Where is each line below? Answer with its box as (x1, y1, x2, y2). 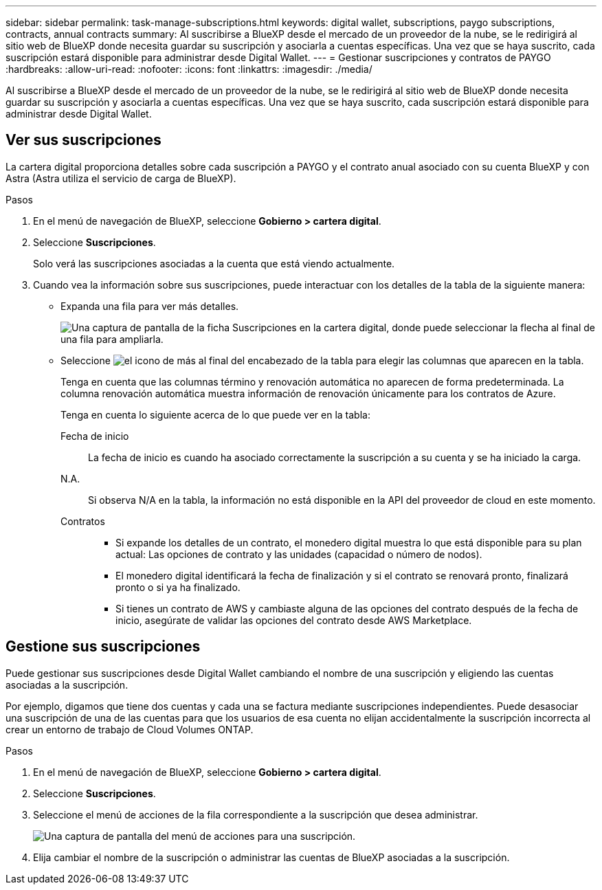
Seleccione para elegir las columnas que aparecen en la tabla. (60, 354, 584, 366)
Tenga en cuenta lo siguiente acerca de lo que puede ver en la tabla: (60, 408, 370, 421)
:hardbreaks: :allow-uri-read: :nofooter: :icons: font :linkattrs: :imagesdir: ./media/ (5, 63, 372, 75)
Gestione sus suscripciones (5, 638, 201, 656)
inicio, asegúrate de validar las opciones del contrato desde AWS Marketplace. (115, 614, 472, 626)
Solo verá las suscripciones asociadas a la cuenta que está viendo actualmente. (33, 257, 395, 269)
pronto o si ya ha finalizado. (115, 581, 241, 593)
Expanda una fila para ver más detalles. (60, 300, 239, 312)
